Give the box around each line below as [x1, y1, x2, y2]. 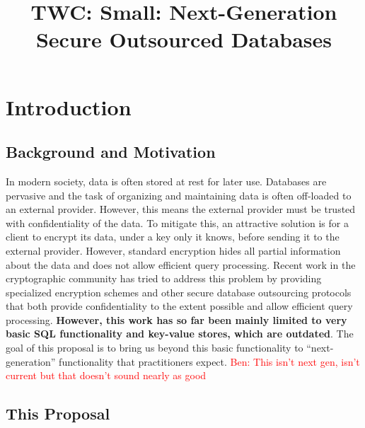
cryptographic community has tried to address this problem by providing [6, 271, 322, 286]
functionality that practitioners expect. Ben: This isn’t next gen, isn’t [59, 354, 360, 369]
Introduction [6, 92, 132, 121]
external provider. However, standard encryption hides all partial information [6, 243, 341, 258]
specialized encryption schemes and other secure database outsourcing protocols [6, 284, 352, 299]
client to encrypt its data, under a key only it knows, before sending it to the [6, 229, 340, 244]
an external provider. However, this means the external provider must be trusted [6, 202, 356, 216]
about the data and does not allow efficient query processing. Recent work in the [6, 257, 356, 272]
